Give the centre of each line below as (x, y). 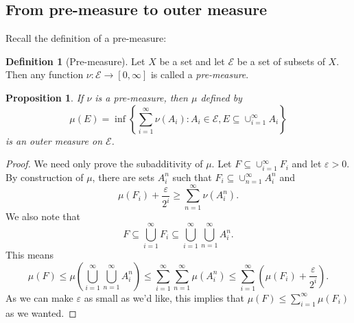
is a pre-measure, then (141, 97)
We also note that (43, 216)
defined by (221, 97)
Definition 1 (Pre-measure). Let (75, 61)
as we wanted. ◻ (41, 312)
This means (30, 255)
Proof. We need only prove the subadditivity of (104, 164)
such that (192, 177)
